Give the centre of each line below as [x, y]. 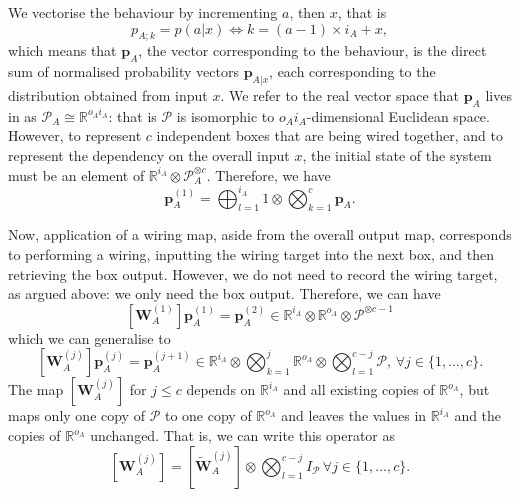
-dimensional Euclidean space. [398, 115]
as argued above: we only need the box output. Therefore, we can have [224, 293]
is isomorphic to [225, 115]
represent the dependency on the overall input [149, 154]
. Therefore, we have [268, 174]
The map [36, 389]
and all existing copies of [359, 389]
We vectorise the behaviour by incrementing [143, 12]
